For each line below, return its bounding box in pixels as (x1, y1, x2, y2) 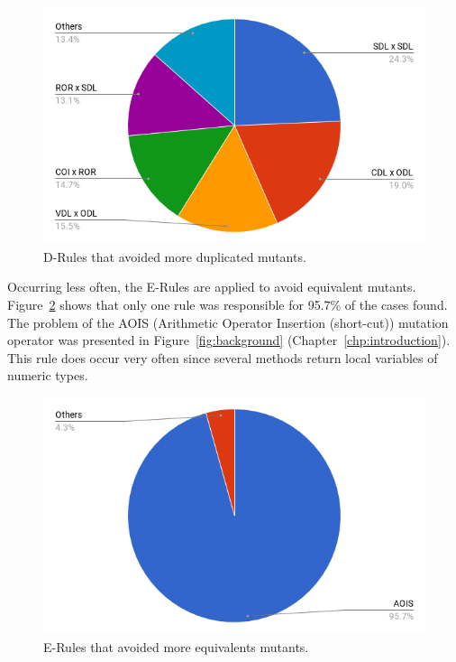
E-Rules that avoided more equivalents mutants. (43, 637, 309, 656)
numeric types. (7, 366, 88, 385)
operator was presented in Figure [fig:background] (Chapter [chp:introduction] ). (7, 331, 451, 350)
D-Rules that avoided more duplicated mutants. (43, 247, 306, 266)
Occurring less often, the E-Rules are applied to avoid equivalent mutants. (7, 277, 416, 296)
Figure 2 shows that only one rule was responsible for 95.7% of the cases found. (7, 294, 448, 313)
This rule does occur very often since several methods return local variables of (7, 348, 438, 367)
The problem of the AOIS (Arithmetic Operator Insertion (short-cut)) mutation (7, 312, 449, 331)
